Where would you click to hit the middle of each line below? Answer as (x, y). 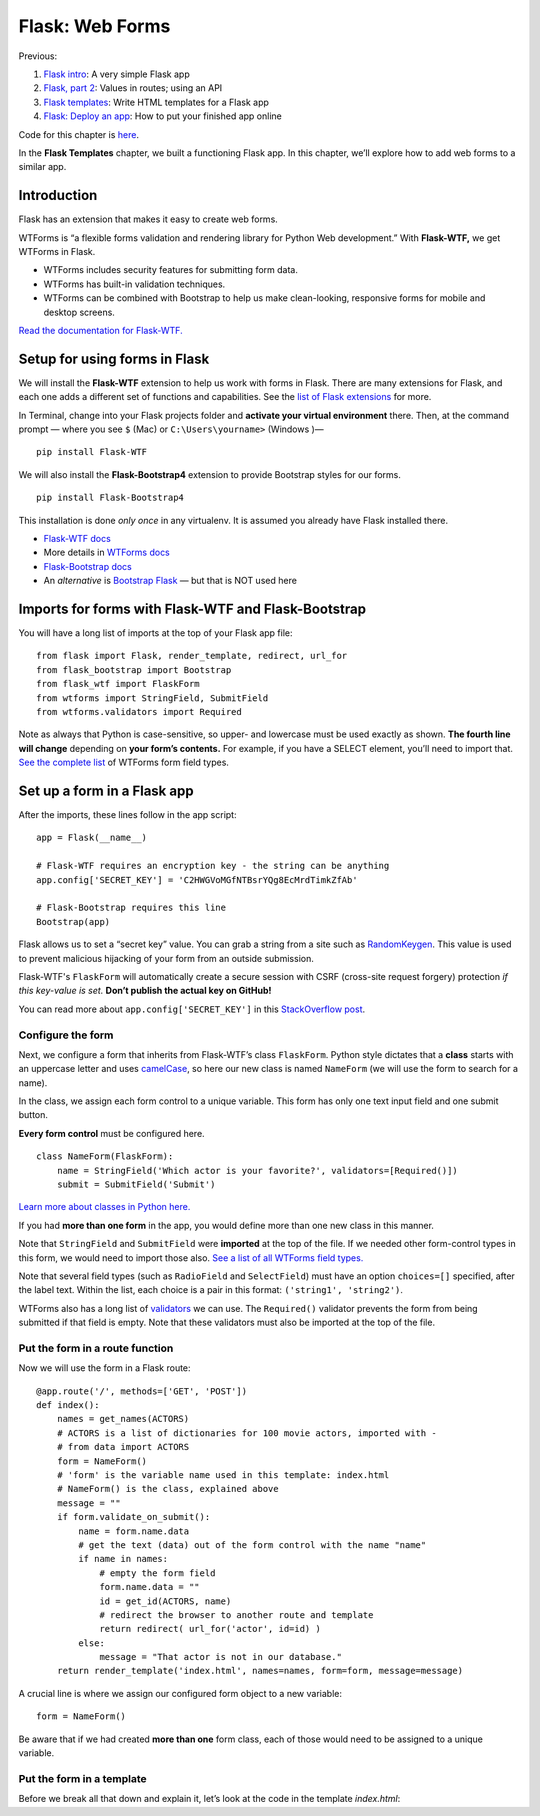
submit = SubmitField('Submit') (136, 1184)
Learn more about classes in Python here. (104, 1207)
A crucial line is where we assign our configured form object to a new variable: (180, 1693)
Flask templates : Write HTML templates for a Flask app (156, 102)
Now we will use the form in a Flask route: (104, 1368)
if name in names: (123, 1559)
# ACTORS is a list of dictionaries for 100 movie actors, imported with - (246, 1433)
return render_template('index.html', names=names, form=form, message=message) (260, 1671)
